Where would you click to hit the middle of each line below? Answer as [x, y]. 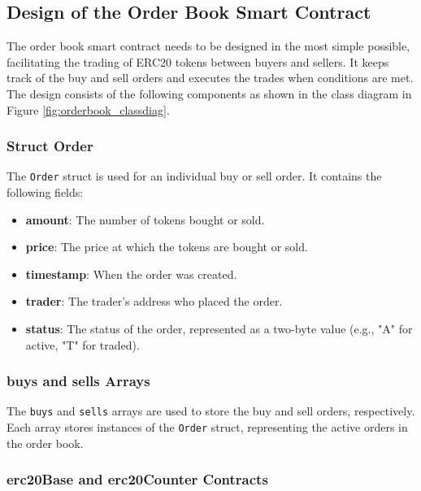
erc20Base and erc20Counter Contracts [137, 479]
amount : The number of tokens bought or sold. [145, 219]
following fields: [45, 192]
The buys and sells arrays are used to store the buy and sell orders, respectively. [211, 411]
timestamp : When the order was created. [131, 274]
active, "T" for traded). [82, 344]
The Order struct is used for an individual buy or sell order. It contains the [194, 176]
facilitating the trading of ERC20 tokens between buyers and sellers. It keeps [198, 61]
